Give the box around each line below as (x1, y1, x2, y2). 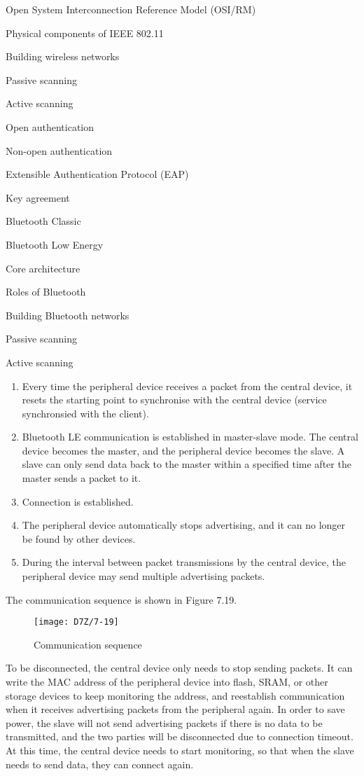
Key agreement (6, 190, 70, 205)
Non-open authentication (6, 143, 113, 158)
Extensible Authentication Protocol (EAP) (6, 167, 189, 181)
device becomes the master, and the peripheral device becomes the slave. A (22, 443, 345, 457)
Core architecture (6, 261, 80, 275)
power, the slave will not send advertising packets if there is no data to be (6, 715, 323, 730)
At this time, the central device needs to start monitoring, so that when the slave (6, 743, 354, 758)
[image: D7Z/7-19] (34, 617, 119, 628)
